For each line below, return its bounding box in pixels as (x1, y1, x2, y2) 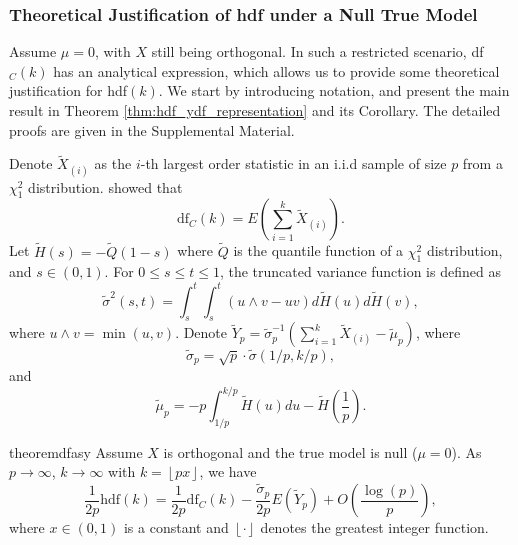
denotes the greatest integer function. (260, 517, 489, 538)
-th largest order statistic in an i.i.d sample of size (140, 153, 447, 174)
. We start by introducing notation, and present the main (158, 80, 510, 101)
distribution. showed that (28, 176, 183, 197)
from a (462, 153, 503, 174)
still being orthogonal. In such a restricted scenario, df (151, 41, 484, 62)
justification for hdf (9, 80, 127, 101)
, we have (199, 461, 257, 482)
